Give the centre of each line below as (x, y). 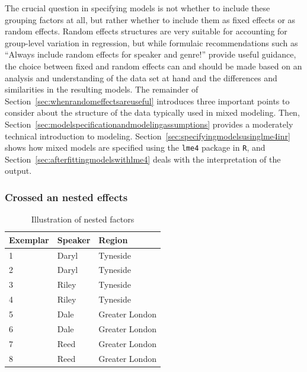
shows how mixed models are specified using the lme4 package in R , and (135, 147)
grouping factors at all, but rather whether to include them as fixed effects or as (150, 19)
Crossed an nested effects (66, 197)
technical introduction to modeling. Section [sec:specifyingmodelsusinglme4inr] (148, 136)
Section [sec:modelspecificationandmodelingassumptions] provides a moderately (149, 124)
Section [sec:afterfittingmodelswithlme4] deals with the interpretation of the (143, 159)
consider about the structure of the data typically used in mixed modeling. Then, (152, 112)
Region (113, 239)
